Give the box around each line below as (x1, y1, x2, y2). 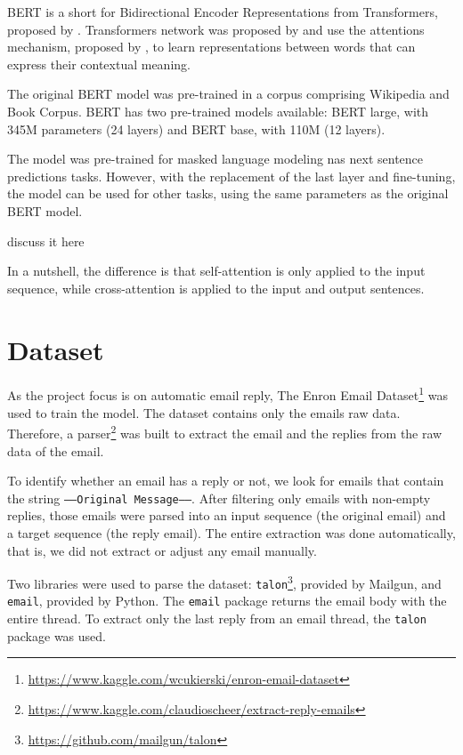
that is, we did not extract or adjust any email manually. (7, 541, 317, 559)
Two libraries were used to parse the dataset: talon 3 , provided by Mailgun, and (7, 572, 442, 592)
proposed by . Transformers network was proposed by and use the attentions (7, 20, 425, 38)
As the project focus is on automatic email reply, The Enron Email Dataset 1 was (7, 383, 448, 405)
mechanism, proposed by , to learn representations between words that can (7, 37, 416, 56)
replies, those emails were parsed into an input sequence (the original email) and (7, 506, 446, 525)
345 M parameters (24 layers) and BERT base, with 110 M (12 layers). (7, 119, 386, 138)
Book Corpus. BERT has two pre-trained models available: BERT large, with (7, 101, 429, 120)
